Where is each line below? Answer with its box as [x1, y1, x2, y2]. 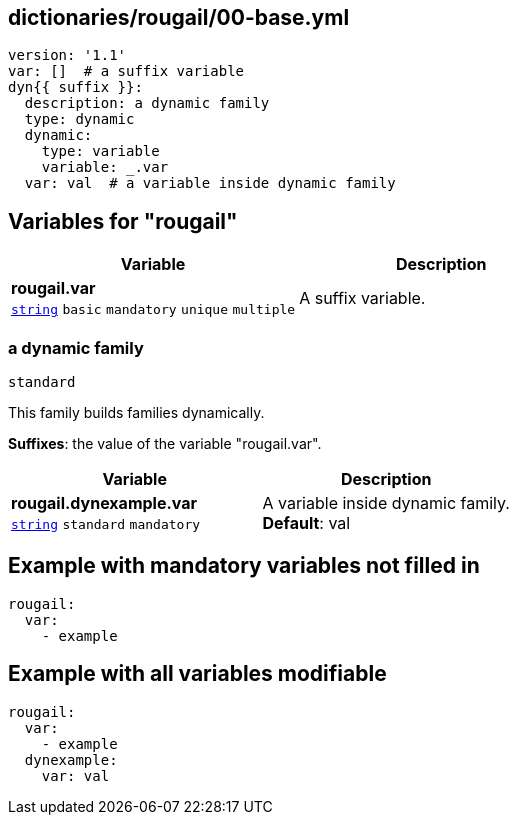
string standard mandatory [11, 517, 201, 533]
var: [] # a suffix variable [8, 63, 245, 80]
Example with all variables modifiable [8, 661, 387, 687]
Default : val [262, 513, 351, 534]
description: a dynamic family [24, 95, 270, 112]
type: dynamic [24, 111, 135, 128]
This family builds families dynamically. [8, 404, 265, 422]
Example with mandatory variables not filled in [8, 553, 480, 579]
